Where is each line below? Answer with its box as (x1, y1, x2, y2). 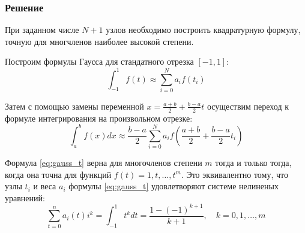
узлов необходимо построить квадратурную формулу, (106, 23, 301, 36)
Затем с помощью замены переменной (5, 99, 144, 112)
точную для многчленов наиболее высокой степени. (5, 35, 194, 47)
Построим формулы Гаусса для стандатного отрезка (5, 55, 194, 68)
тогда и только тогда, (215, 156, 292, 169)
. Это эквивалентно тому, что (181, 168, 288, 180)
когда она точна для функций (5, 168, 112, 180)
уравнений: (5, 191, 45, 204)
